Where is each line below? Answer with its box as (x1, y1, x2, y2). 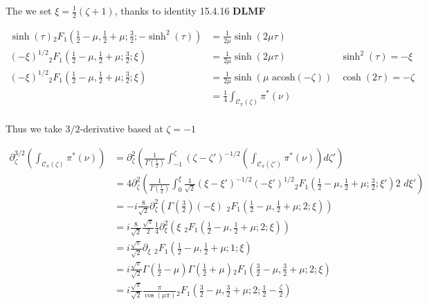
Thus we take (6, 121, 62, 136)
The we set (6, 3, 52, 17)
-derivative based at (80, 121, 163, 136)
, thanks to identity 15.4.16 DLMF (114, 3, 266, 17)
